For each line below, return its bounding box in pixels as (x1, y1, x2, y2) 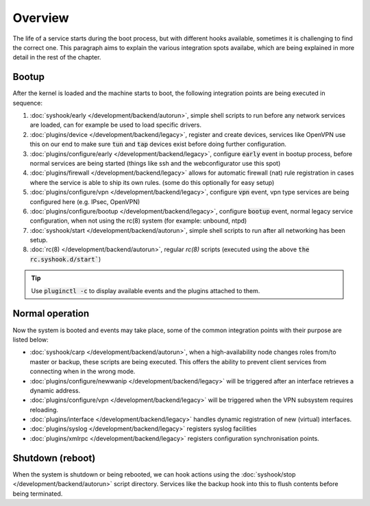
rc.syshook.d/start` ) (29, 255, 101, 263)
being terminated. (12, 490, 63, 498)
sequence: (12, 99, 43, 107)
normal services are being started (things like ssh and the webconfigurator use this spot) (29, 159, 281, 167)
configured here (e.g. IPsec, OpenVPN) (29, 197, 140, 205)
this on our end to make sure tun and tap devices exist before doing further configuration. (29, 140, 287, 149)
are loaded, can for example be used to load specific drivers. (29, 121, 202, 129)
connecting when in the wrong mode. (29, 367, 136, 376)
